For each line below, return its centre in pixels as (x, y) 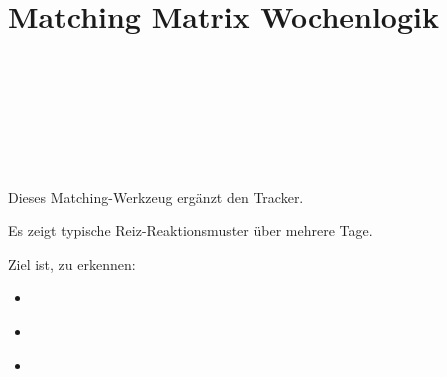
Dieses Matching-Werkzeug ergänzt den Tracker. (156, 196)
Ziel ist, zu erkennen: (72, 263)
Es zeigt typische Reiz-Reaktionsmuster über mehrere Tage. (190, 230)
